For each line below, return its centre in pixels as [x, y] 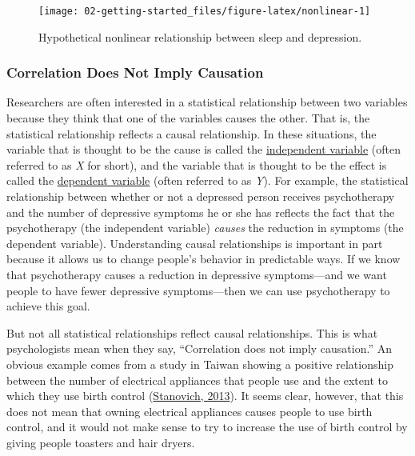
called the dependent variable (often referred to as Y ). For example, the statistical [207, 180]
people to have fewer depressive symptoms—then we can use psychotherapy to [198, 290]
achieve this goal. [48, 306]
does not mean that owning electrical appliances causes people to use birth [190, 411]
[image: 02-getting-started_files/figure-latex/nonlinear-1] [205, 11]
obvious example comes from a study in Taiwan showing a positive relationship [200, 364]
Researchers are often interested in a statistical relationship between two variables [207, 102]
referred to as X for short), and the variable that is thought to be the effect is [197, 164]
